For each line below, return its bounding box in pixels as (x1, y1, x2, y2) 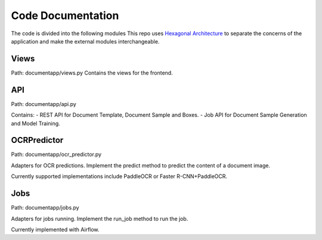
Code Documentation (11, 9, 119, 22)
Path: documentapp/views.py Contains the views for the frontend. (11, 69, 173, 76)
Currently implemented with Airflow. (11, 226, 100, 233)
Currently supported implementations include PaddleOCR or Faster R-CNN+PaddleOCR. (11, 173, 228, 180)
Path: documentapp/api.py (11, 100, 77, 107)
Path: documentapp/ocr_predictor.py (11, 151, 101, 158)
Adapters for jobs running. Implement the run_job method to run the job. (11, 215, 188, 222)
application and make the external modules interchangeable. (11, 38, 160, 45)
